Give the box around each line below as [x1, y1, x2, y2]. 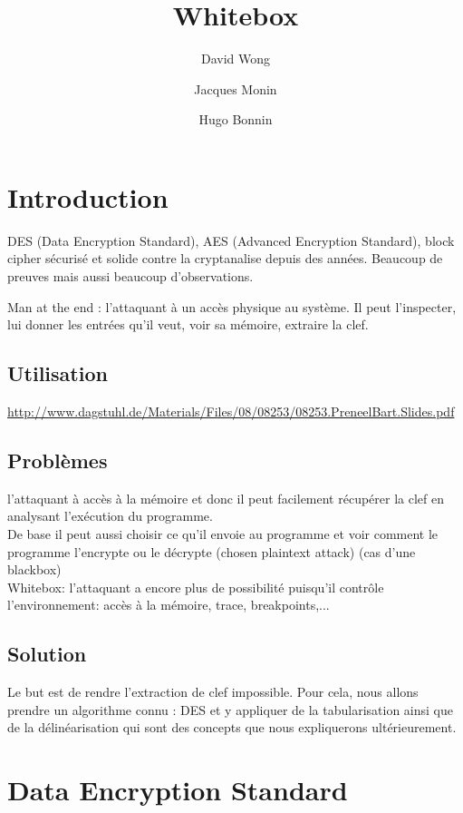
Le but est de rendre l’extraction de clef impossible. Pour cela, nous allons [7, 682, 419, 701]
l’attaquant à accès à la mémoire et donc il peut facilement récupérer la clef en [7, 488, 445, 507]
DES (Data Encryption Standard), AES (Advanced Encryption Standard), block [7, 230, 455, 250]
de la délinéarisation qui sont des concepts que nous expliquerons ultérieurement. [7, 718, 457, 737]
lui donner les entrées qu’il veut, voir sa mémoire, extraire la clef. [7, 315, 369, 334]
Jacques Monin [194, 79, 277, 98]
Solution [7, 640, 87, 668]
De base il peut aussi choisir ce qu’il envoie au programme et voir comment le [7, 524, 439, 543]
